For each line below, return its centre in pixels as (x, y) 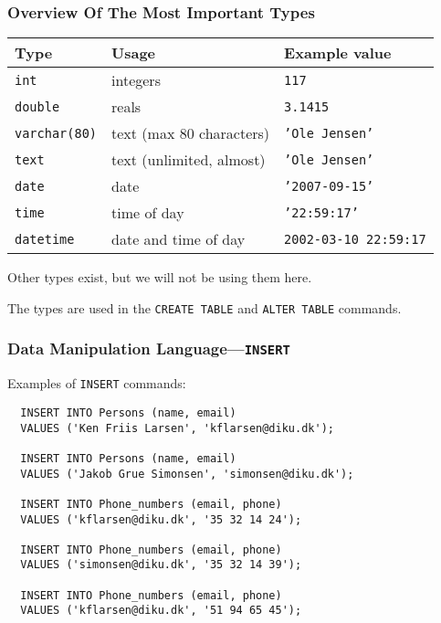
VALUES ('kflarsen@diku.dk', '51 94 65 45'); (161, 611)
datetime (45, 239)
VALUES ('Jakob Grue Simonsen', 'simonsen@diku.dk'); (187, 474)
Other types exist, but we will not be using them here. (160, 277)
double (37, 106)
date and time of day (178, 239)
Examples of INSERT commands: (97, 383)
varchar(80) (56, 133)
